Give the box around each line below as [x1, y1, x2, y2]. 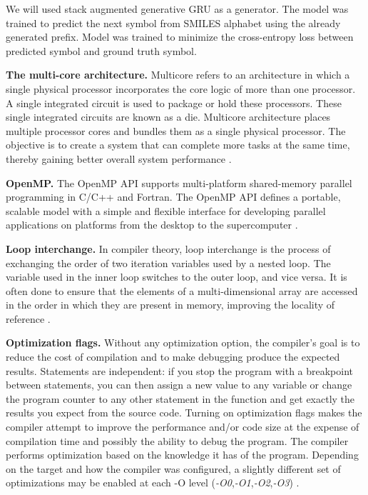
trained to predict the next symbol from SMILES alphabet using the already [6, 15, 341, 30]
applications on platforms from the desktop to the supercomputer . [6, 217, 298, 232]
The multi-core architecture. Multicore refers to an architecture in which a [6, 67, 350, 82]
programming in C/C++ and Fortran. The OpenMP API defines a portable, [6, 189, 341, 204]
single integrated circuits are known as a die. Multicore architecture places [6, 109, 331, 124]
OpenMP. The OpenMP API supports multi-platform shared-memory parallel [6, 175, 352, 190]
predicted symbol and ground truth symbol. [6, 43, 197, 58]
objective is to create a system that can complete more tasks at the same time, [6, 137, 350, 152]
